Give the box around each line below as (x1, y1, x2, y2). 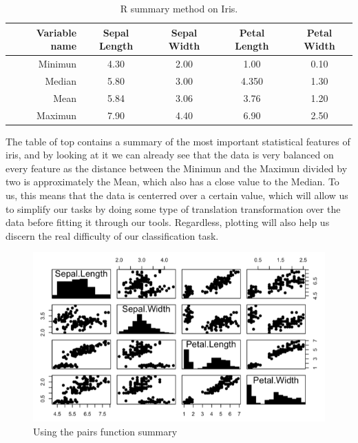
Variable (36, 25, 77, 39)
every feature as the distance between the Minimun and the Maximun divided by (6, 161, 348, 175)
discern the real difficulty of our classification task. (6, 228, 219, 243)
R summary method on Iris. (120, 1, 238, 15)
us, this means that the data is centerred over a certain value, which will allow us (6, 188, 348, 203)
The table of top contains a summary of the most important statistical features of (6, 134, 350, 148)
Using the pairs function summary (33, 424, 178, 438)
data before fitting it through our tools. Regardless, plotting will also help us (6, 215, 330, 229)
